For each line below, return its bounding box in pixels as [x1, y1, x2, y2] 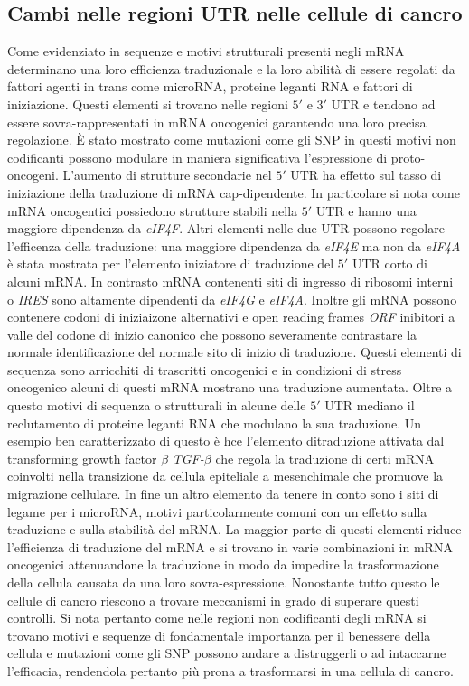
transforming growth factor [7, 448, 157, 467]
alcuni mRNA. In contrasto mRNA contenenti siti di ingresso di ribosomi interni [7, 271, 454, 290]
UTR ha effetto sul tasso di [290, 165, 442, 184]
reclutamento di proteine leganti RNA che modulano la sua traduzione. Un [7, 413, 422, 432]
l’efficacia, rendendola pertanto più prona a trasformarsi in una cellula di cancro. [7, 661, 454, 680]
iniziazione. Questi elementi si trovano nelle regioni [7, 94, 288, 113]
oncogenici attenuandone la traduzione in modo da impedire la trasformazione [7, 555, 439, 574]
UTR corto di [352, 254, 427, 273]
